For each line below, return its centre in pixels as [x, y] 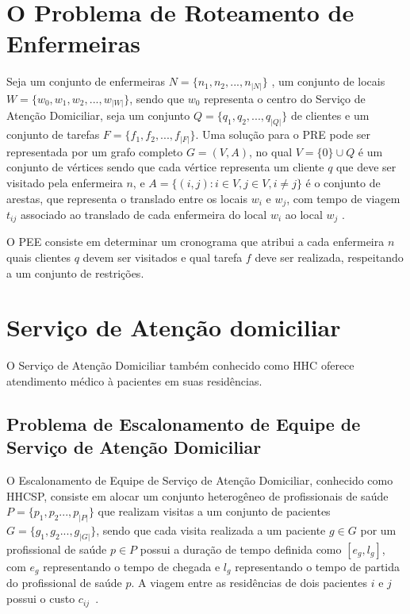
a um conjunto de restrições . [75, 272]
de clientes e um [330, 115]
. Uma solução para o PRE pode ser [283, 134]
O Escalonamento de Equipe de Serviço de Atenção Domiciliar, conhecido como [200, 480]
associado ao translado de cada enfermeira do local [144, 214]
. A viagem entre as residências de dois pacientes [249, 583]
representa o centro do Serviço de [285, 98]
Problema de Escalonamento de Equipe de [184, 423]
